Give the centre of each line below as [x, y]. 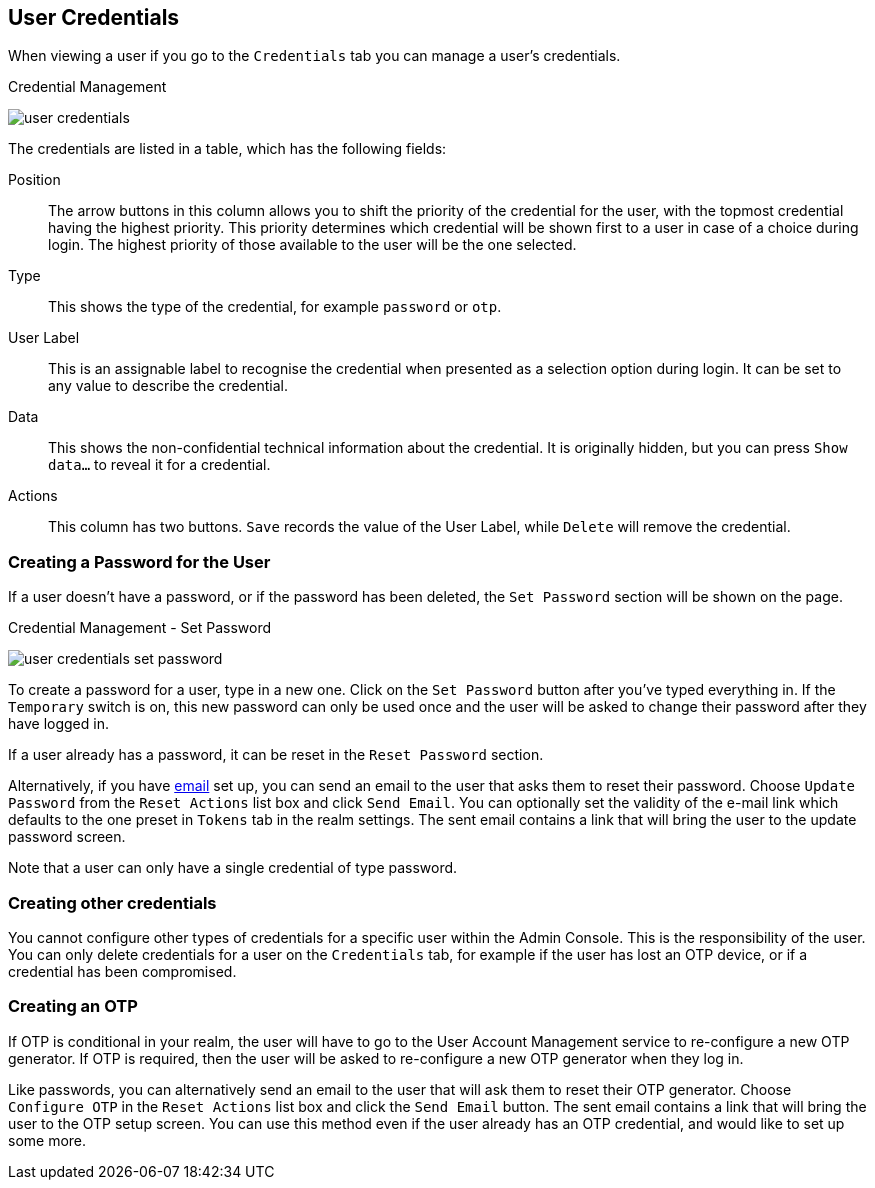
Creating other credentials [112, 902]
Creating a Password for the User [139, 561]
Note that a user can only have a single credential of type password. [233, 868]
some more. [47, 1140]
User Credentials [94, 17]
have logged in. [58, 724]
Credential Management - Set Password [140, 628]
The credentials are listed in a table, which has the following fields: [227, 149]
